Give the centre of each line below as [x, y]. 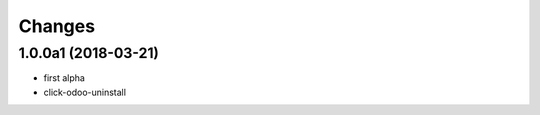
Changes [56, 26]
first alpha [64, 78]
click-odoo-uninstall [85, 92]
